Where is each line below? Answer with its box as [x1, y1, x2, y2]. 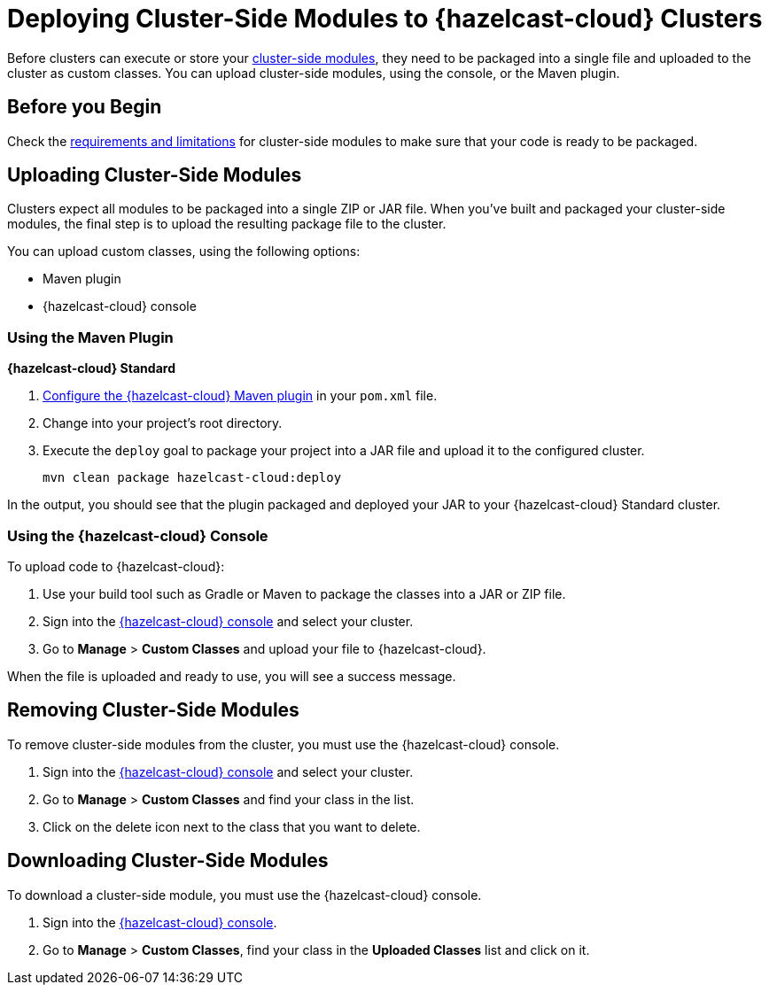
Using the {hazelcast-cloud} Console [7, 526, 268, 545]
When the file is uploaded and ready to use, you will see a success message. [7, 668, 456, 684]
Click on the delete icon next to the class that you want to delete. [43, 818, 421, 834]
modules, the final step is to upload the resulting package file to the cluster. [7, 216, 447, 232]
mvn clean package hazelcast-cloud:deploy [43, 470, 342, 485]
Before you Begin [7, 96, 162, 119]
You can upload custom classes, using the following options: [7, 244, 361, 260]
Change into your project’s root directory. [43, 415, 283, 431]
